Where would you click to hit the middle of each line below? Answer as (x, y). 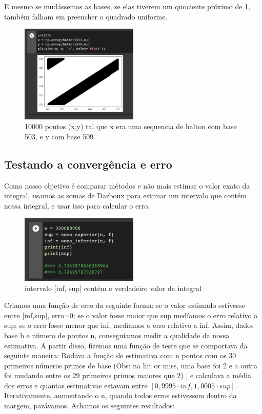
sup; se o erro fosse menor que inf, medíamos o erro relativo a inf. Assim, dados (129, 325)
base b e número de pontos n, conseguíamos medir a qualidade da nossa (117, 335)
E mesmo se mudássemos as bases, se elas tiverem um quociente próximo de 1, (127, 6)
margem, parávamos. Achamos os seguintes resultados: (89, 406)
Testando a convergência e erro (88, 164)
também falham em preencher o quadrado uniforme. (86, 16)
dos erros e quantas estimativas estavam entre (76, 385)
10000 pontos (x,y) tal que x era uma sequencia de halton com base (131, 126)
